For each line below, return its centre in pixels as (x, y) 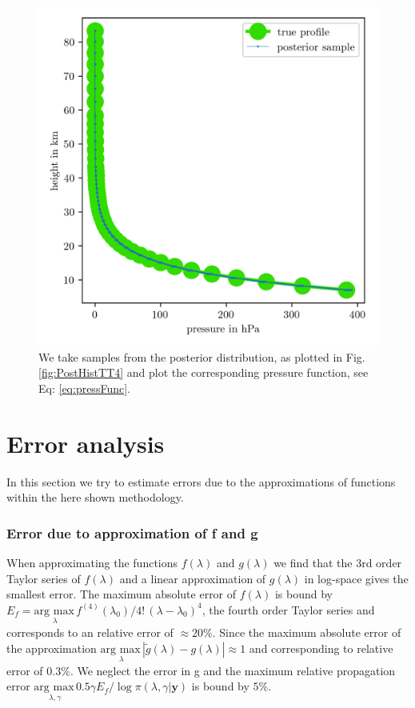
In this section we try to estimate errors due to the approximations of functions (201, 481)
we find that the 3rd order (338, 562)
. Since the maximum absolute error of (307, 632)
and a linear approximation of (193, 578)
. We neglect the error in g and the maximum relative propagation (233, 670)
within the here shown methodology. (95, 497)
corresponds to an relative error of (90, 632)
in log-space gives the (356, 578)
